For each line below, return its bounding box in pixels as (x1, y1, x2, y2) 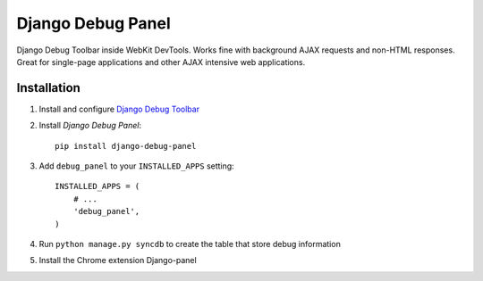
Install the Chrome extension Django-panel (38, 255, 197, 266)
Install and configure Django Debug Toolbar (38, 103, 200, 114)
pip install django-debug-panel (55, 141, 197, 151)
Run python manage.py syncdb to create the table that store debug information (38, 238, 342, 249)
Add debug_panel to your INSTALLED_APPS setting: (38, 161, 234, 171)
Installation (16, 80, 80, 95)
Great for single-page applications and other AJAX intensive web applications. (16, 56, 306, 67)
